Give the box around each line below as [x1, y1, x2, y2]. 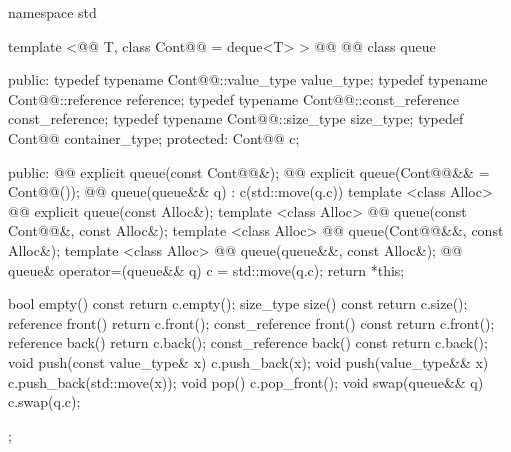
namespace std [8, 2, 97, 22]
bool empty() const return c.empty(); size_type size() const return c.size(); [8, 293, 468, 314]
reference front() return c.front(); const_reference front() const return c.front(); [8, 312, 495, 333]
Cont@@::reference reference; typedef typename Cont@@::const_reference [8, 88, 460, 109]
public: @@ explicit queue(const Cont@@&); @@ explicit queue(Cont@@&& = [8, 161, 490, 182]
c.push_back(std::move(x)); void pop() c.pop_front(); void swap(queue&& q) [8, 371, 484, 392]
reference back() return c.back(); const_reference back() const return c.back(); [8, 332, 488, 353]
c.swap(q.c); [8, 391, 81, 412]
